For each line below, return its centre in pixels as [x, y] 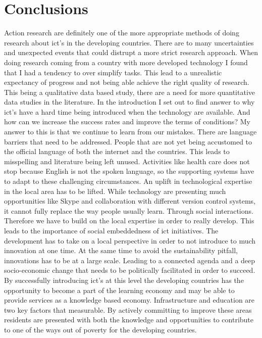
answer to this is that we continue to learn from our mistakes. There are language [130, 132]
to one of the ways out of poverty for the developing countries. [100, 329]
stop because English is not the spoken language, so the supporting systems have [129, 171]
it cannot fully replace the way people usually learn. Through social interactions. [129, 210]
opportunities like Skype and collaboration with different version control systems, [130, 201]
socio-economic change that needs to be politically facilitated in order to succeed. [130, 270]
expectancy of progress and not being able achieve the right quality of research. [127, 82]
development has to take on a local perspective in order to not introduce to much [130, 240]
